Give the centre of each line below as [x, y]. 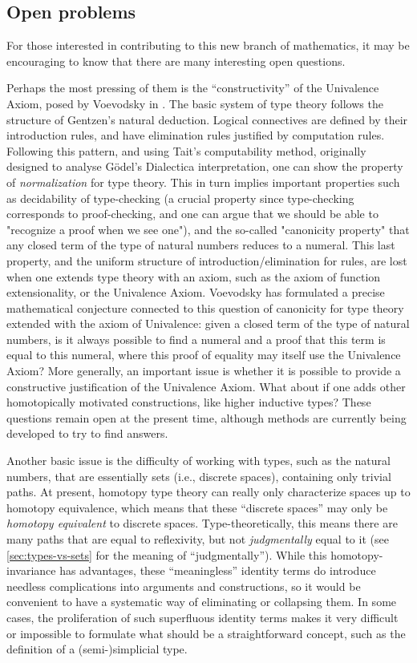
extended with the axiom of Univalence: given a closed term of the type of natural [208, 323]
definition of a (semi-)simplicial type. [97, 649]
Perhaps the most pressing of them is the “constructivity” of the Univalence [193, 88]
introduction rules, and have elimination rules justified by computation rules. [196, 135]
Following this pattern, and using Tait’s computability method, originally [186, 150]
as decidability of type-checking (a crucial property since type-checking [180, 198]
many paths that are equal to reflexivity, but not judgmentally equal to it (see [198, 539]
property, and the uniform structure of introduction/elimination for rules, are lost [207, 260]
